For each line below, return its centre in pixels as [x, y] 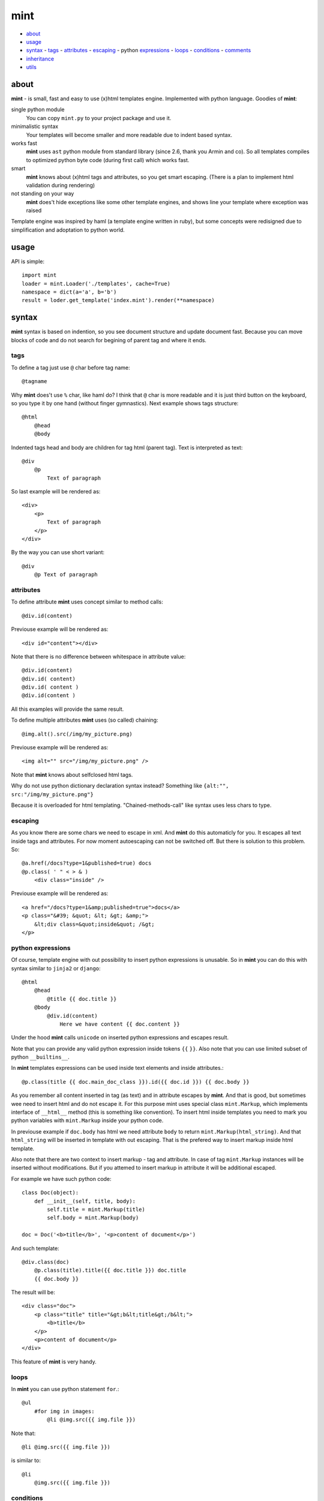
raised [34, 211]
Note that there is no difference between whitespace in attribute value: [98, 656]
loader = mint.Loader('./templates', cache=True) [96, 283]
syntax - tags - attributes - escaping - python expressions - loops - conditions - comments [139, 50]
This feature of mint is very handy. [54, 1361]
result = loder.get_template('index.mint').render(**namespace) [118, 301]
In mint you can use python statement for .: [65, 1389]
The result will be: [33, 1292]
